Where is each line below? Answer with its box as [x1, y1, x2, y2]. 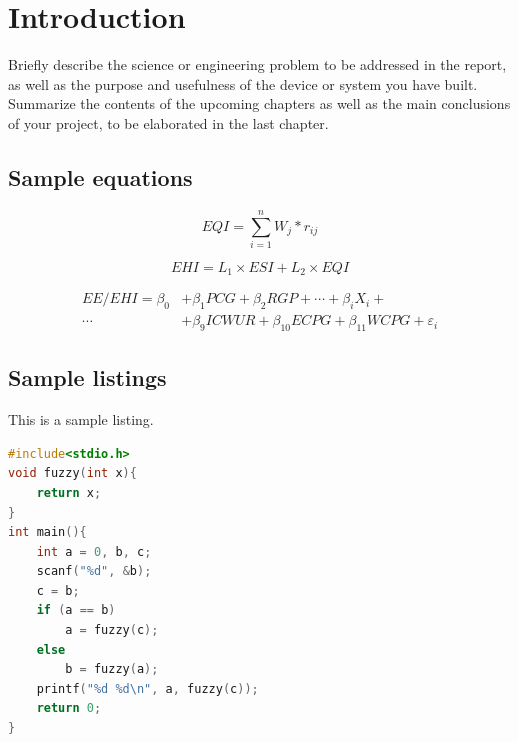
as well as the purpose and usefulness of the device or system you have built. [8, 73, 478, 94]
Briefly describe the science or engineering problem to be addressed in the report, [8, 54, 507, 75]
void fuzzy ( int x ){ [8, 466, 137, 481]
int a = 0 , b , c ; [36, 544, 152, 559]
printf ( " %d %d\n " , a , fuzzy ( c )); [36, 681, 259, 696]
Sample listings [8, 362, 167, 393]
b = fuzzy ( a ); [65, 662, 159, 677]
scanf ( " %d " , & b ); [36, 564, 152, 579]
